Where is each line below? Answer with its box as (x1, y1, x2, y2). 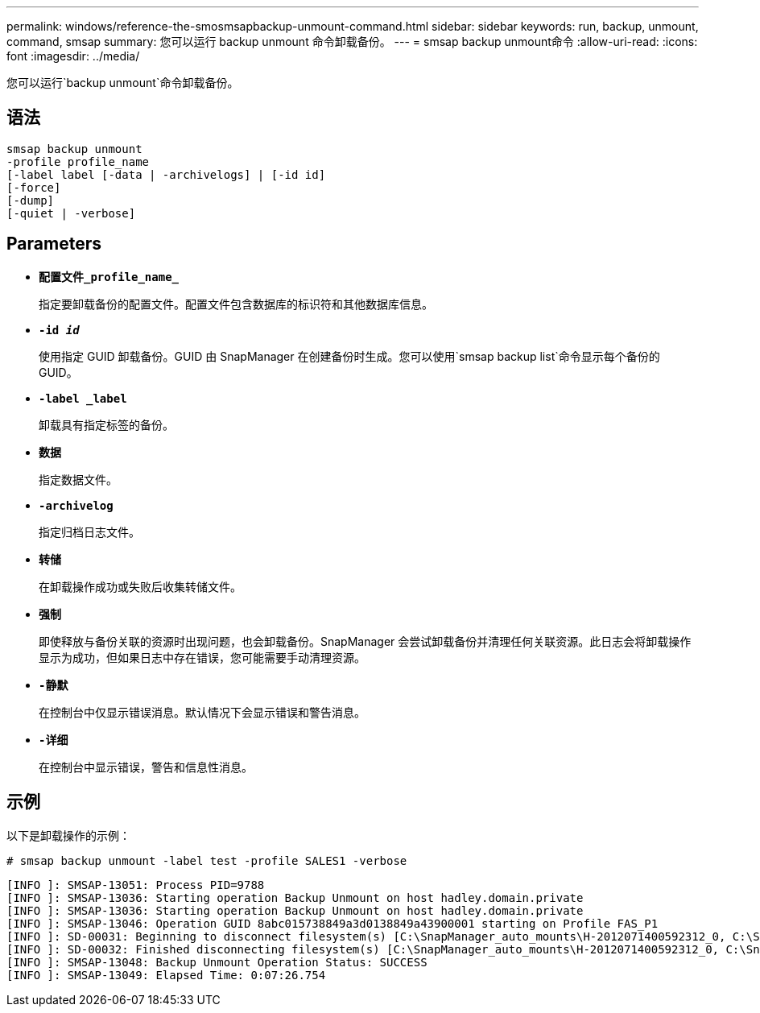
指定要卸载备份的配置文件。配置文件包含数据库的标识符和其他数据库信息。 (39, 296, 433, 311)
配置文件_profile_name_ (39, 270, 180, 283)
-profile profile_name (6, 155, 150, 168)
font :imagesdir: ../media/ (6, 49, 140, 63)
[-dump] (6, 193, 55, 207)
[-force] (6, 180, 61, 194)
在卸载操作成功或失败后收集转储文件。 (39, 579, 242, 593)
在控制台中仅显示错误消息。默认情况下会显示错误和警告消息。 (39, 705, 366, 719)
